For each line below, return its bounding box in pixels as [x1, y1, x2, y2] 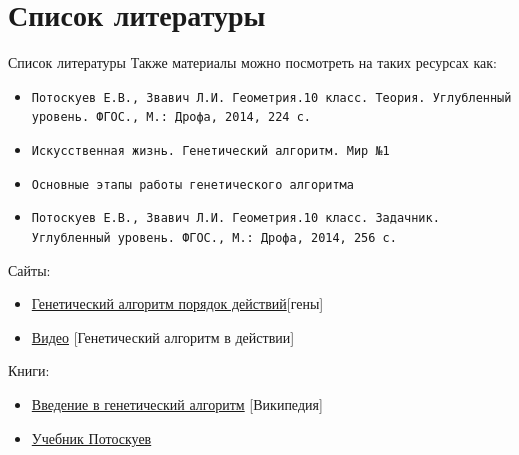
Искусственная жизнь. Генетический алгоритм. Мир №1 [31, 144, 390, 159]
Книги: [8, 360, 50, 381]
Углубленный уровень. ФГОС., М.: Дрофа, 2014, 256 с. [31, 231, 397, 245]
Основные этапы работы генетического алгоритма [31, 177, 354, 192]
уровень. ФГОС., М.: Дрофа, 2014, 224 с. [31, 110, 311, 125]
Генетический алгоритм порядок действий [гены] [31, 293, 324, 314]
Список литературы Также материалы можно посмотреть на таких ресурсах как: [8, 52, 498, 73]
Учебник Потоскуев [31, 427, 152, 448]
